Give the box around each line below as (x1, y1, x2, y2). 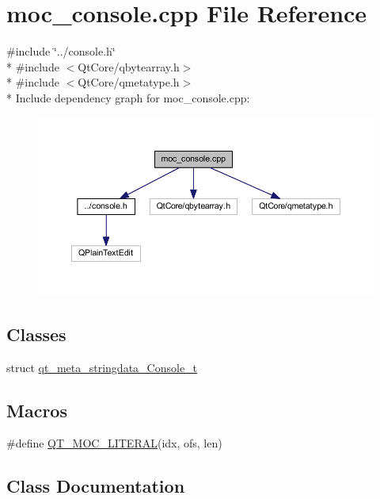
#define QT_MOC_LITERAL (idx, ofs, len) (6, 435, 222, 451)
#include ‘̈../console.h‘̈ (6, 43, 116, 59)
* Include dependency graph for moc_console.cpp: (6, 89, 250, 106)
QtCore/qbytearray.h (78, 58, 180, 75)
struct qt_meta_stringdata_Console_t (6, 359, 198, 375)
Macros (6, 397, 67, 422)
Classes (6, 321, 66, 346)
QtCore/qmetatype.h (78, 74, 180, 90)
